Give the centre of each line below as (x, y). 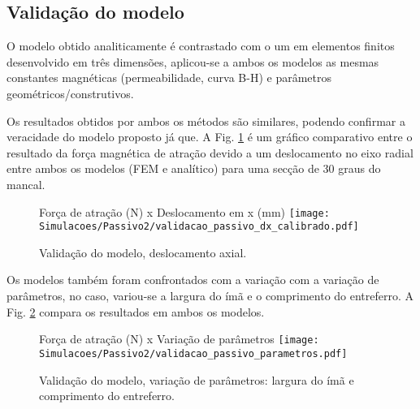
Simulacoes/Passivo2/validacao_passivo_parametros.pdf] (193, 353)
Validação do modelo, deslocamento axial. (143, 252)
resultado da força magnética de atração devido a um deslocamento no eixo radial (210, 152)
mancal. (26, 184)
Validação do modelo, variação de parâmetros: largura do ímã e (197, 379)
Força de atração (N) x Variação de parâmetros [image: (179, 339)
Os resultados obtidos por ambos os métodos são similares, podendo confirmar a (206, 121)
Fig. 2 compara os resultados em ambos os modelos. (136, 311)
